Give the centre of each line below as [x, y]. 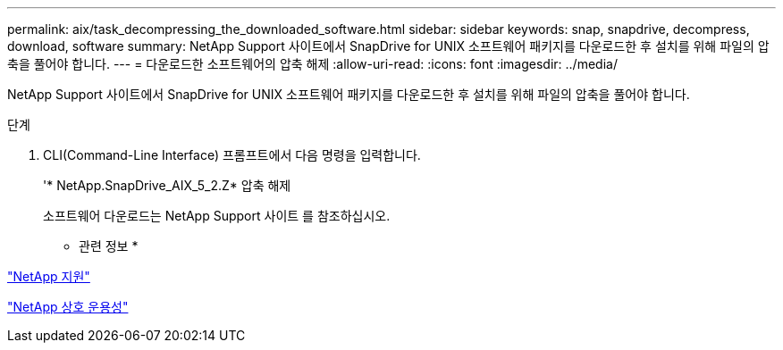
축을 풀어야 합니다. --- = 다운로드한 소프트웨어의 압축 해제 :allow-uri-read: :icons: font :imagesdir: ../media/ [312, 64]
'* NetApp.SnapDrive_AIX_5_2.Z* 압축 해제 [167, 185]
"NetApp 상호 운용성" [68, 307]
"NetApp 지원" [49, 276]
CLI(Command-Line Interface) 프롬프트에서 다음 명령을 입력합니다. [232, 155]
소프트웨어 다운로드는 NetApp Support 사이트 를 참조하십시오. [217, 216]
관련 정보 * [109, 246]
